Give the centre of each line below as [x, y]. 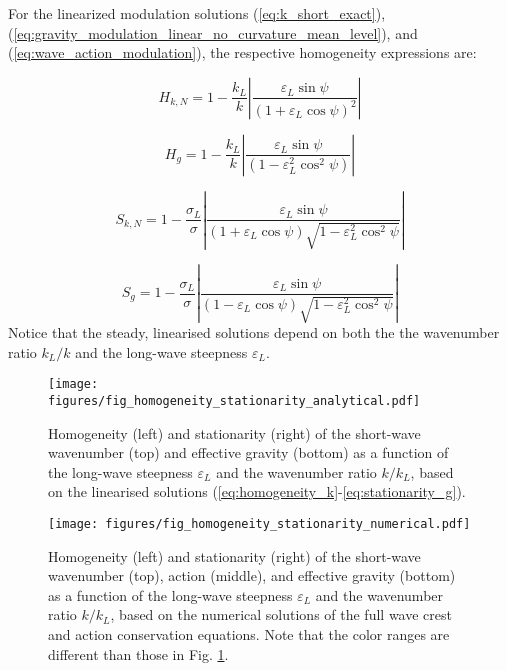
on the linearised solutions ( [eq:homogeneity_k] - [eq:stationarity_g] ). [257, 491]
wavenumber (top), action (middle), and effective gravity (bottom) [252, 575]
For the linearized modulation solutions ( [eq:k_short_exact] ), [197, 13]
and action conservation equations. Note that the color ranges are [249, 633]
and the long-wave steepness [161, 351]
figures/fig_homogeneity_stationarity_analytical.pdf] [234, 400]
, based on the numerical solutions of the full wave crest [281, 614]
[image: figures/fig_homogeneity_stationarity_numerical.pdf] [259, 523]
